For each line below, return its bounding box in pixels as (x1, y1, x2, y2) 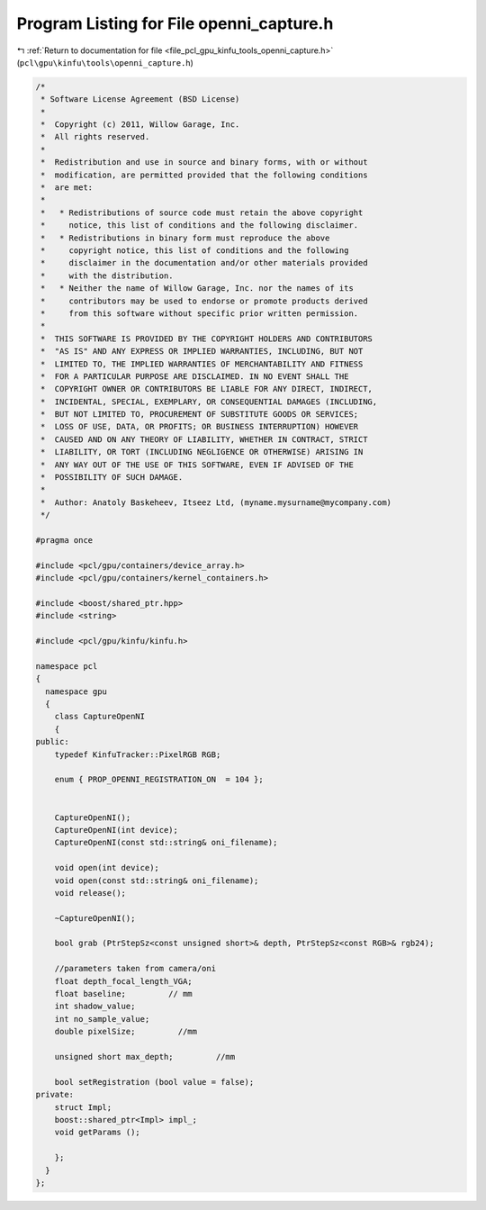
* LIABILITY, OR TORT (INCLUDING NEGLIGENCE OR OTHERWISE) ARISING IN (40, 447, 364, 457)
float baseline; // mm (54, 989, 193, 999)
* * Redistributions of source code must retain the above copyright (40, 207, 364, 218)
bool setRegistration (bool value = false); (54, 1077, 255, 1087)
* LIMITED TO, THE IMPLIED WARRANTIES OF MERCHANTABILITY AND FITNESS (40, 358, 364, 369)
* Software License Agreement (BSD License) (40, 95, 240, 104)
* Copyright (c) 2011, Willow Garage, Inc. (40, 120, 240, 130)
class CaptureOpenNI (54, 711, 146, 722)
